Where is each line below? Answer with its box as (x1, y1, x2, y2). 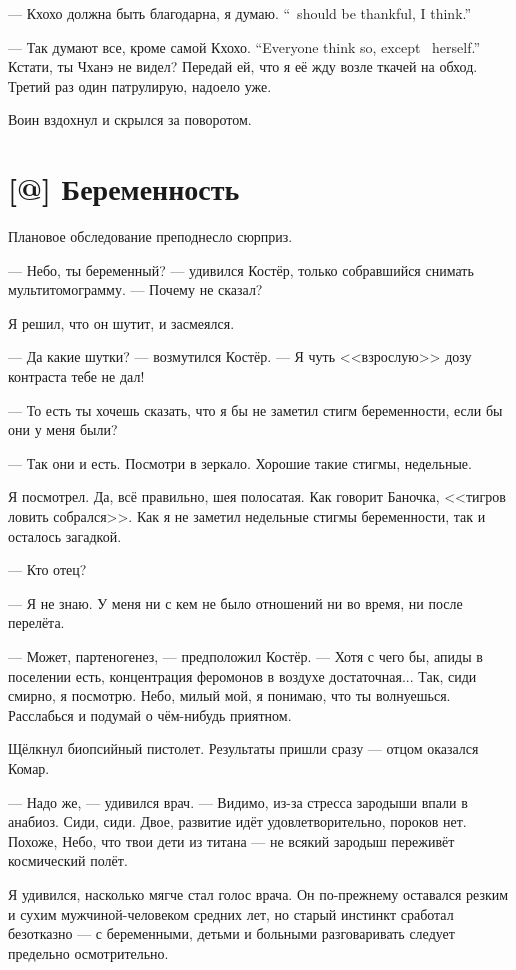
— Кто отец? (8, 559, 87, 580)
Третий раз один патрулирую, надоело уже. (8, 75, 272, 96)
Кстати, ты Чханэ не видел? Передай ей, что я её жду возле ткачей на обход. (8, 56, 478, 77)
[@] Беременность (8, 168, 240, 209)
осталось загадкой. (8, 525, 122, 546)
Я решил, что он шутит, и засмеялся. (8, 312, 235, 333)
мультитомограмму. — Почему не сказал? (8, 279, 263, 300)
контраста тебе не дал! (8, 366, 145, 387)
